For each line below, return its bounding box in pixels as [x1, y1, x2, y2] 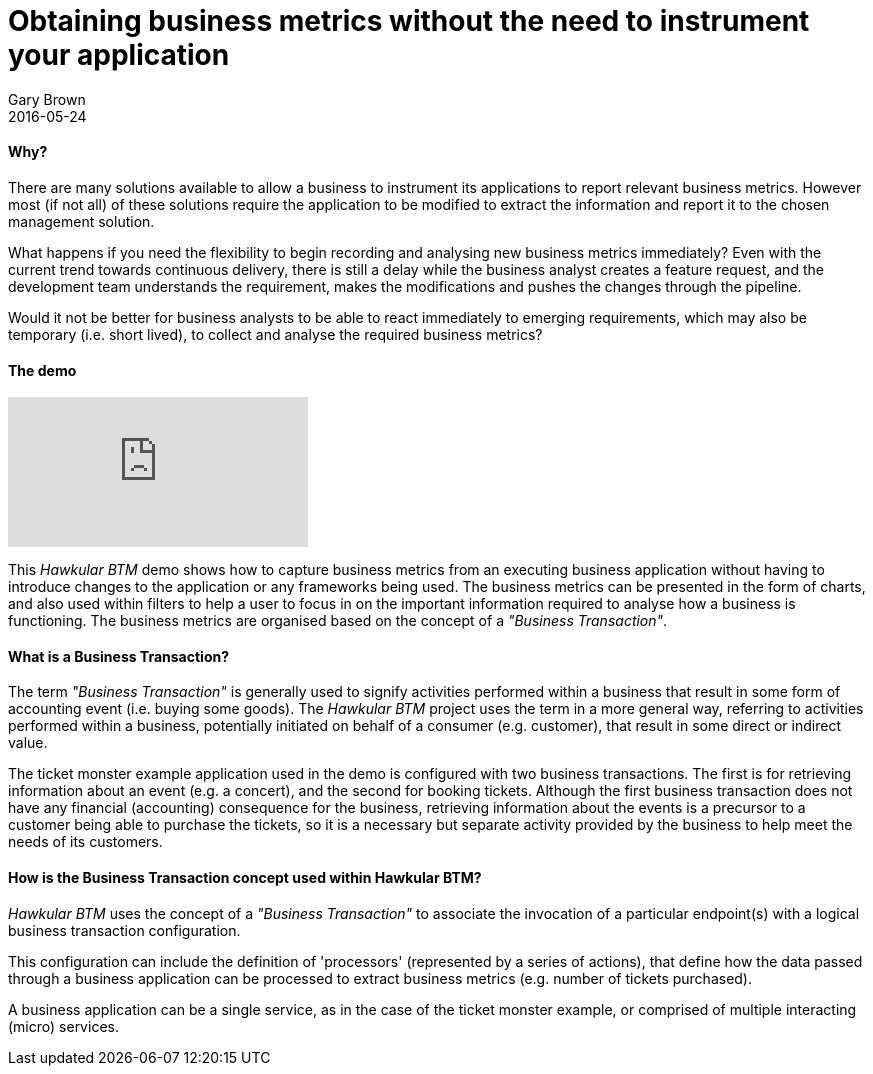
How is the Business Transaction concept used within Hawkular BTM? [8, 869, 482, 887]
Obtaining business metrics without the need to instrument [8, 4, 810, 38]
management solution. [8, 212, 155, 230]
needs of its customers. [8, 833, 163, 851]
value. [8, 734, 48, 752]
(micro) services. [8, 1017, 119, 1035]
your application [8, 38, 230, 72]
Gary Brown [8, 90, 86, 108]
